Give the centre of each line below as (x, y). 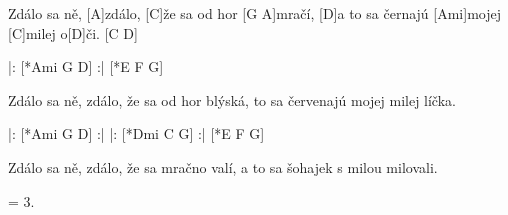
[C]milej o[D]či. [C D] (73, 32)
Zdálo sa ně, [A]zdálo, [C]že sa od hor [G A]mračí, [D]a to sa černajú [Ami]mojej (254, 13)
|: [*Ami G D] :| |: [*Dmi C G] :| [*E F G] (136, 133)
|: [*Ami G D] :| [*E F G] (86, 66)
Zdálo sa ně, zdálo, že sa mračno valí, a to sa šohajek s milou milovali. (223, 166)
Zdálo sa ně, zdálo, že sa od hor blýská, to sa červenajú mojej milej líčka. (232, 99)
